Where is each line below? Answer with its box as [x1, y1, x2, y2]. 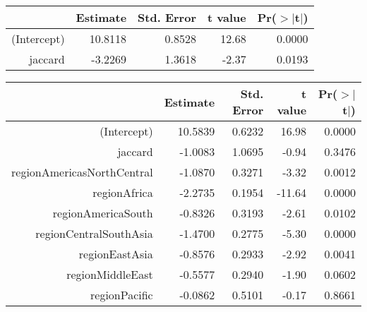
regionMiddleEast [66, 266, 153, 282]
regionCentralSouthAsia [35, 225, 153, 241]
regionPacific [90, 287, 153, 303]
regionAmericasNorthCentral [11, 164, 153, 180]
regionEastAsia [78, 246, 153, 262]
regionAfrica [92, 184, 153, 200]
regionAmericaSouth [52, 205, 153, 221]
